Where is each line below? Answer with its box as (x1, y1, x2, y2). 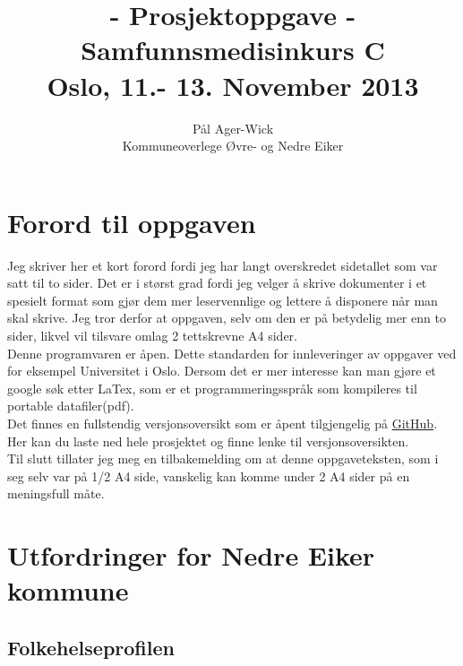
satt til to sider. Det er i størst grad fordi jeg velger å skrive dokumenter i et (7, 273, 427, 292)
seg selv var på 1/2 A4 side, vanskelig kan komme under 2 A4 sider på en (7, 466, 410, 485)
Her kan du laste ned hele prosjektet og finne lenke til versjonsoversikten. (7, 431, 409, 450)
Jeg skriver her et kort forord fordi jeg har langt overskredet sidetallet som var (7, 255, 438, 274)
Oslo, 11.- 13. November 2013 (47, 66, 419, 103)
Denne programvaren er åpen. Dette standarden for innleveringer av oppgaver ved (7, 343, 457, 362)
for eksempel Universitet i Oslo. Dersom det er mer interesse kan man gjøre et (7, 361, 436, 380)
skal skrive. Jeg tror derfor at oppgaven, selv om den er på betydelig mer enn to (7, 308, 446, 327)
